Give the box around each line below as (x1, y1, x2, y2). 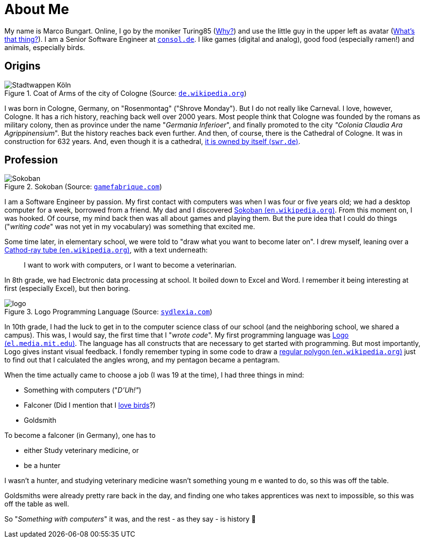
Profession (4, 154, 58, 166)
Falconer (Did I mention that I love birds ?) (24, 401, 156, 410)
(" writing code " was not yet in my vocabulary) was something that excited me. (4, 222, 255, 231)
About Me (4, 1, 69, 18)
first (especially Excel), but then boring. (4, 284, 130, 293)
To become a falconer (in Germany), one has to (4, 431, 156, 440)
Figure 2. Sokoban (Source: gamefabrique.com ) (4, 182, 162, 191)
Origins (4, 60, 41, 72)
